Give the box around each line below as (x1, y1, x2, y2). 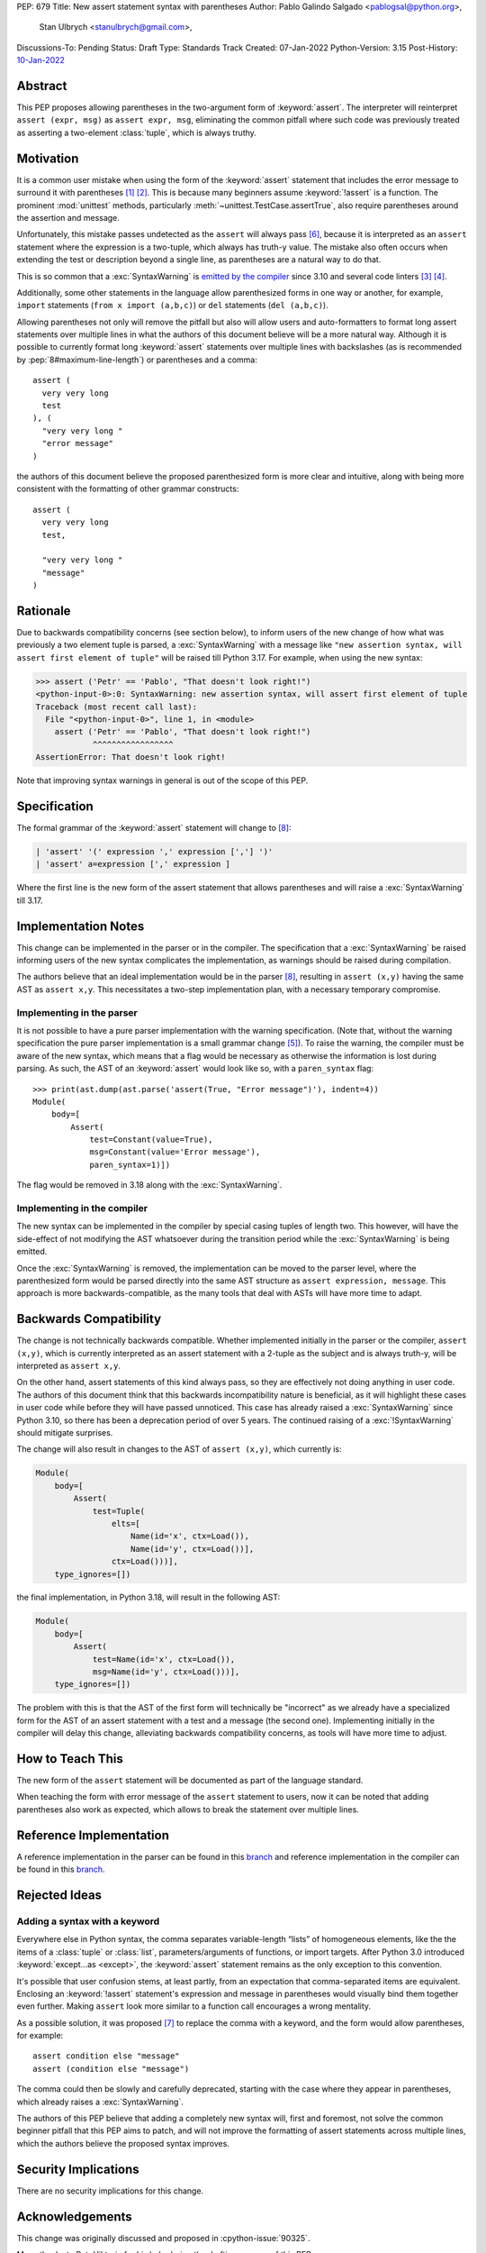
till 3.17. (16, 895, 43, 906)
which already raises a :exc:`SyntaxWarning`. (16, 2096, 184, 2107)
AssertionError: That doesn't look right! (35, 753, 226, 762)
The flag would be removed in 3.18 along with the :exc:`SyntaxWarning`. (16, 1180, 283, 1190)
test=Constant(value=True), (89, 1135, 213, 1145)
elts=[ (111, 1519, 141, 1528)
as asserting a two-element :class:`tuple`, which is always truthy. (16, 127, 256, 138)
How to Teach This (16, 1751, 123, 1766)
